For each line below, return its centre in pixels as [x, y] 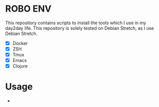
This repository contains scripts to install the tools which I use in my [76, 23]
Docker [20, 43]
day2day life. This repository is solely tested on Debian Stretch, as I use [79, 28]
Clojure [20, 66]
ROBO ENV [28, 9]
